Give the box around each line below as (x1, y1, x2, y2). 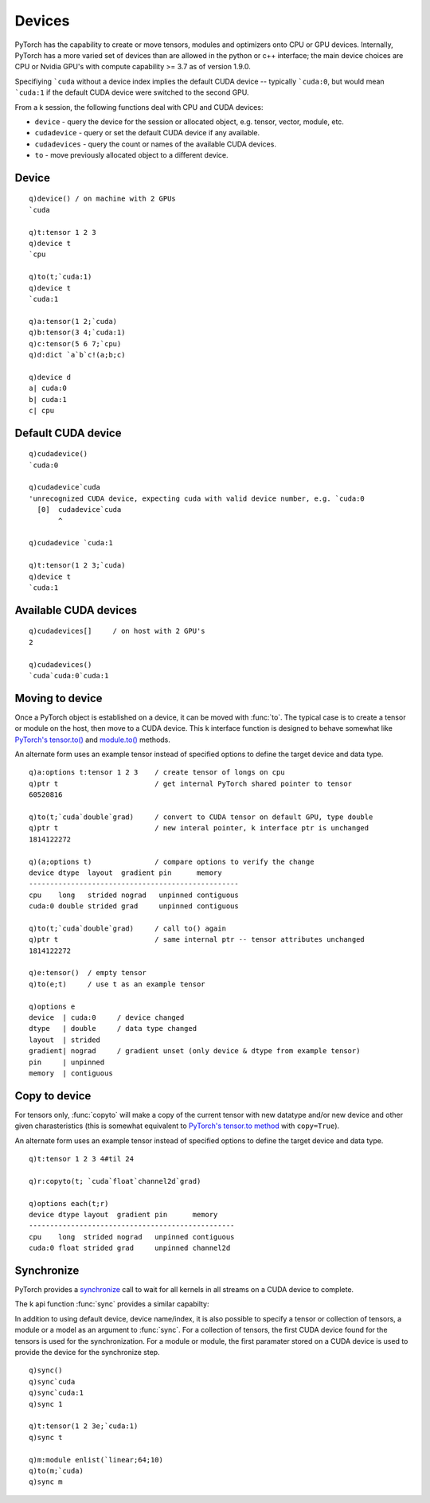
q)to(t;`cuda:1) (29, 272, 92, 282)
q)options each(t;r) (29, 1199, 109, 1208)
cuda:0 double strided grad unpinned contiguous (29, 902, 239, 911)
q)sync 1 (29, 1400, 63, 1408)
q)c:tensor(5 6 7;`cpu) (29, 339, 122, 348)
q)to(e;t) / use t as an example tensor (29, 979, 206, 989)
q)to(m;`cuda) (29, 1466, 84, 1475)
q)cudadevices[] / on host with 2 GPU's (29, 627, 206, 636)
